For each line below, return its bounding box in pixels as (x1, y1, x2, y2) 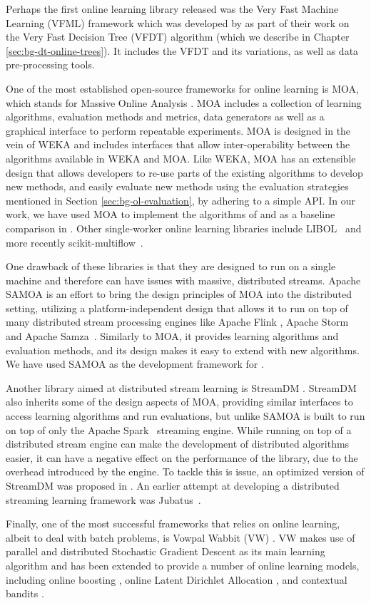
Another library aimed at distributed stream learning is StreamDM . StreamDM (6, 380, 357, 395)
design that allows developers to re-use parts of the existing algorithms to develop (6, 165, 363, 180)
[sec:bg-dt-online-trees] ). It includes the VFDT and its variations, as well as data (6, 43, 359, 58)
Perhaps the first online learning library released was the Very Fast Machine (6, 1, 339, 16)
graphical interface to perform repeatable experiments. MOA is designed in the (6, 123, 351, 138)
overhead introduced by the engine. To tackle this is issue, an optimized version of (6, 464, 365, 479)
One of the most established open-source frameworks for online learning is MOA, (6, 81, 359, 96)
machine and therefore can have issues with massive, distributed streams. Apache (6, 272, 361, 287)
